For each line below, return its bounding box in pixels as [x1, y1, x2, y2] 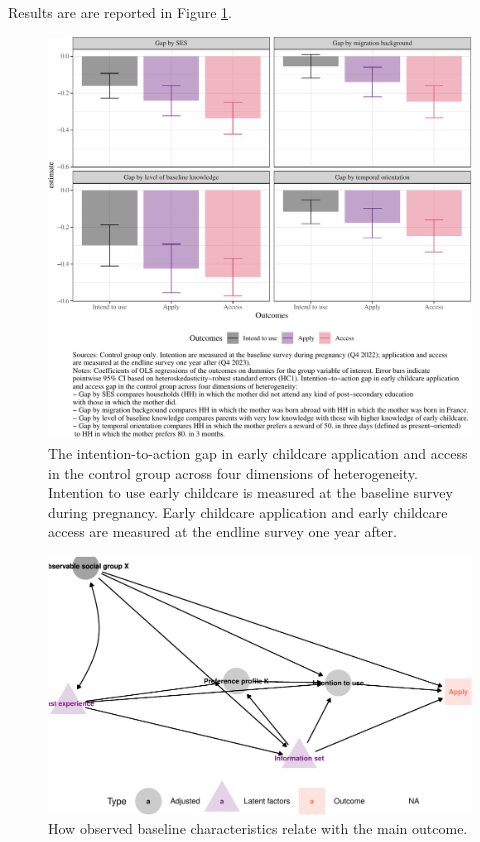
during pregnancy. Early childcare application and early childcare [48, 501, 448, 522]
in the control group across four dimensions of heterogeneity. [48, 462, 418, 483]
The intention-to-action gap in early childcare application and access [48, 443, 468, 464]
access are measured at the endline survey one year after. [48, 521, 397, 542]
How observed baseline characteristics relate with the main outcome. [48, 818, 468, 839]
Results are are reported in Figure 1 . [8, 2, 232, 22]
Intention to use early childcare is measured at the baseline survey [48, 482, 453, 503]
